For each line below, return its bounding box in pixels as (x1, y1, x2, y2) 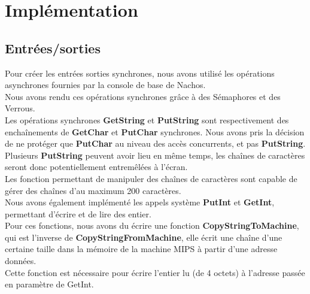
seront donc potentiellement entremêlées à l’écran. (5, 160, 188, 173)
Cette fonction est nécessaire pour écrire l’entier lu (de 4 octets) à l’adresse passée (5, 266, 305, 278)
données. (5, 254, 37, 267)
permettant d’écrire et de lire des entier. (5, 207, 151, 220)
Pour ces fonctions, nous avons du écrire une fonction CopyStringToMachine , (5, 219, 299, 232)
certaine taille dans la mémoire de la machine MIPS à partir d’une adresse (5, 243, 278, 255)
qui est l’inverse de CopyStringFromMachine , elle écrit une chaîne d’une (5, 231, 282, 243)
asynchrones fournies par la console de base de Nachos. (5, 78, 206, 91)
